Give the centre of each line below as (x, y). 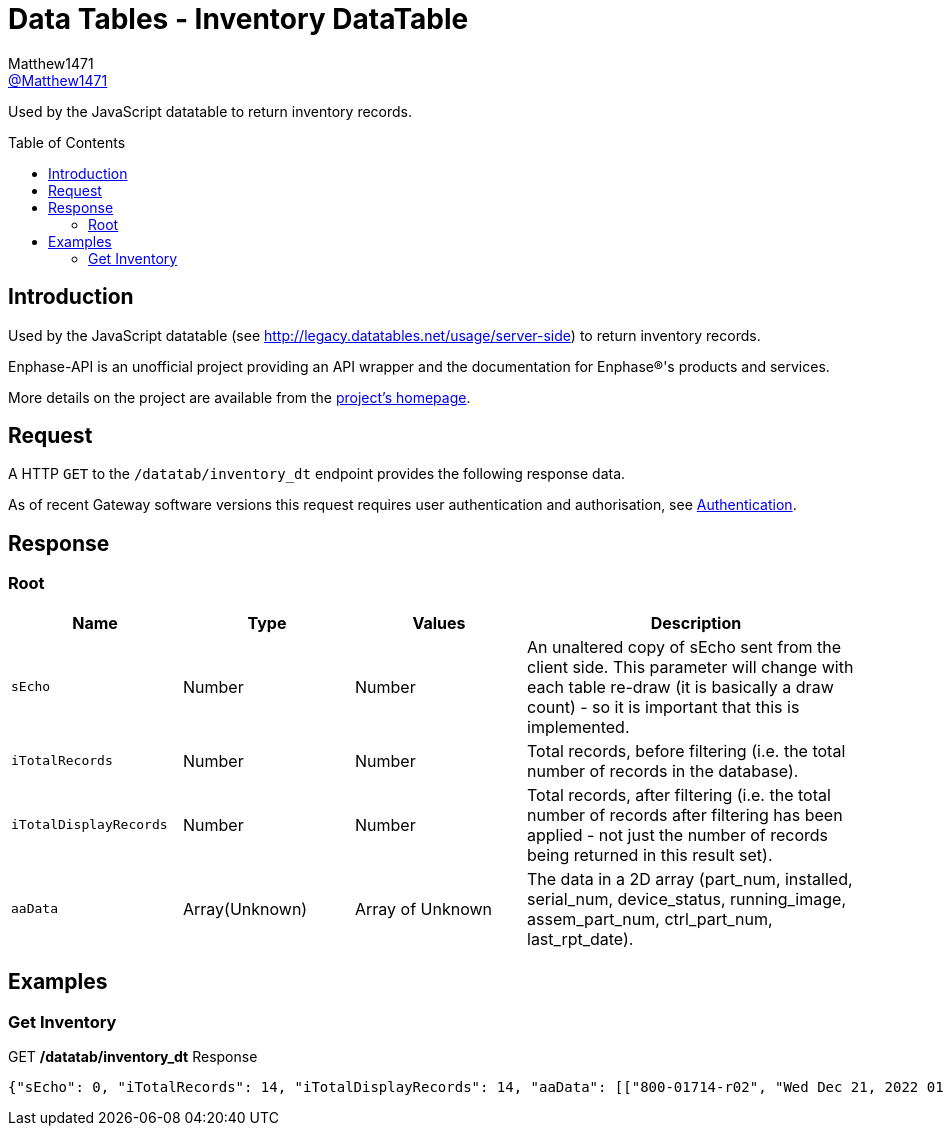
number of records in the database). (663, 770)
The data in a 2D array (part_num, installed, (690, 878)
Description (696, 622)
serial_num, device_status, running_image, (686, 898)
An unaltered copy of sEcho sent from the (684, 646)
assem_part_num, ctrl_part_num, (650, 918)
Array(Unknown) (245, 908)
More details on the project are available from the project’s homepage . (239, 397)
